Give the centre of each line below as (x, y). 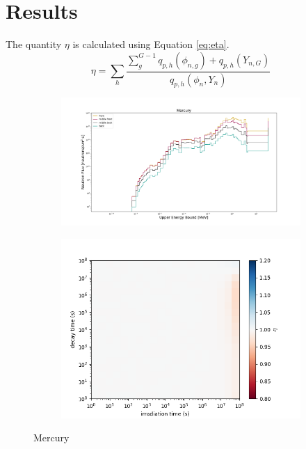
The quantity (34, 44)
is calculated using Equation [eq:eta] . (151, 44)
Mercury (51, 438)
